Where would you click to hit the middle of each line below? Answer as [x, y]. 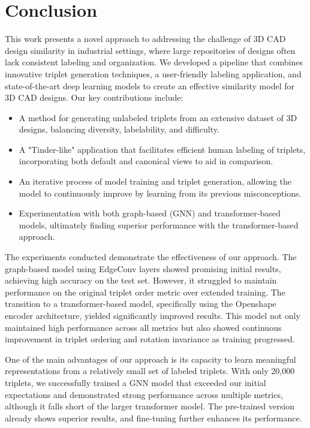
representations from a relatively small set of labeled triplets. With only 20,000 [150, 371]
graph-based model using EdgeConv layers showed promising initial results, [143, 268]
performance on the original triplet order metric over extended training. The [145, 292]
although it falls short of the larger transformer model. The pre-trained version [150, 406]
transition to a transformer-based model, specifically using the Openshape [141, 304]
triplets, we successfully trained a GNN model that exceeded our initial [136, 382]
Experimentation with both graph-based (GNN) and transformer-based [150, 213]
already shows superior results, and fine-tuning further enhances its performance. [154, 418]
